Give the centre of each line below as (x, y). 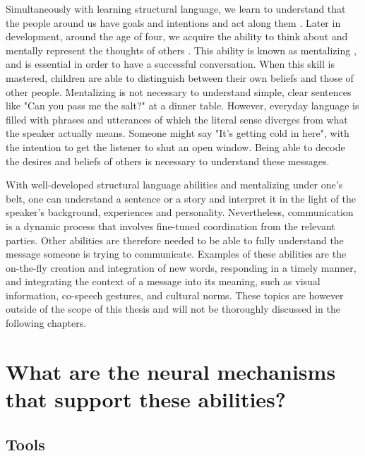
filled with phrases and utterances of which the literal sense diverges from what (177, 119)
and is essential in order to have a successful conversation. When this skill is (170, 64)
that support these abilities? (146, 399)
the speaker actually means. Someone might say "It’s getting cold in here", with (178, 133)
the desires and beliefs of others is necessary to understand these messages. (168, 161)
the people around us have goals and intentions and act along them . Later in (173, 22)
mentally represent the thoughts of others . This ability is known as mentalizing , (181, 50)
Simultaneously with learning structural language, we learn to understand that (176, 8)
